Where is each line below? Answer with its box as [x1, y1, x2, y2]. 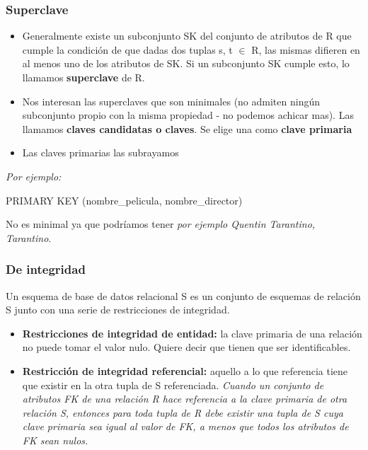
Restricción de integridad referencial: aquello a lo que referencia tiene [22, 363, 348, 378]
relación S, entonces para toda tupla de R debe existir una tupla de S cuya [22, 405, 343, 420]
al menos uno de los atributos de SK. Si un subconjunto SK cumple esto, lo [22, 56, 350, 71]
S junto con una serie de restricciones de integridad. [6, 302, 230, 317]
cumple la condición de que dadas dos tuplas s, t [22, 42, 233, 57]
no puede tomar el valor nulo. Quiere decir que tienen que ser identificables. [22, 340, 351, 354]
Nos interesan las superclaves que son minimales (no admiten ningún [22, 93, 321, 108]
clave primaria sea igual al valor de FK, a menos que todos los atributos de [22, 419, 349, 434]
